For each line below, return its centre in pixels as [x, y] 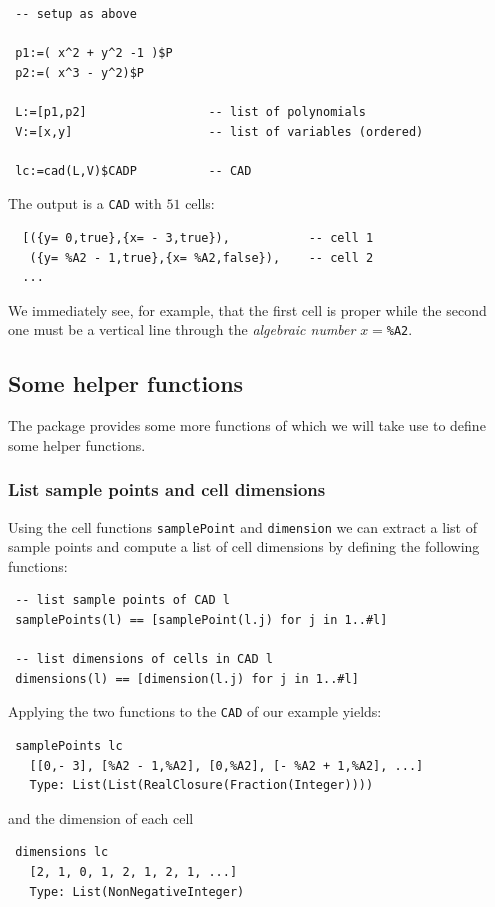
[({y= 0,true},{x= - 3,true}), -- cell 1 [198, 238]
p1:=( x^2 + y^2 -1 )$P [94, 53]
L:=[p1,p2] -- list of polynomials [190, 111]
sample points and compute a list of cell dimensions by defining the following [244, 546]
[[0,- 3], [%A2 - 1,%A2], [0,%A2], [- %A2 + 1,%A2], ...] [226, 765]
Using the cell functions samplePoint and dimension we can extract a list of [242, 526]
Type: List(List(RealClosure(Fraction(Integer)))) [201, 785]
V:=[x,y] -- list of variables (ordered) [219, 131]
